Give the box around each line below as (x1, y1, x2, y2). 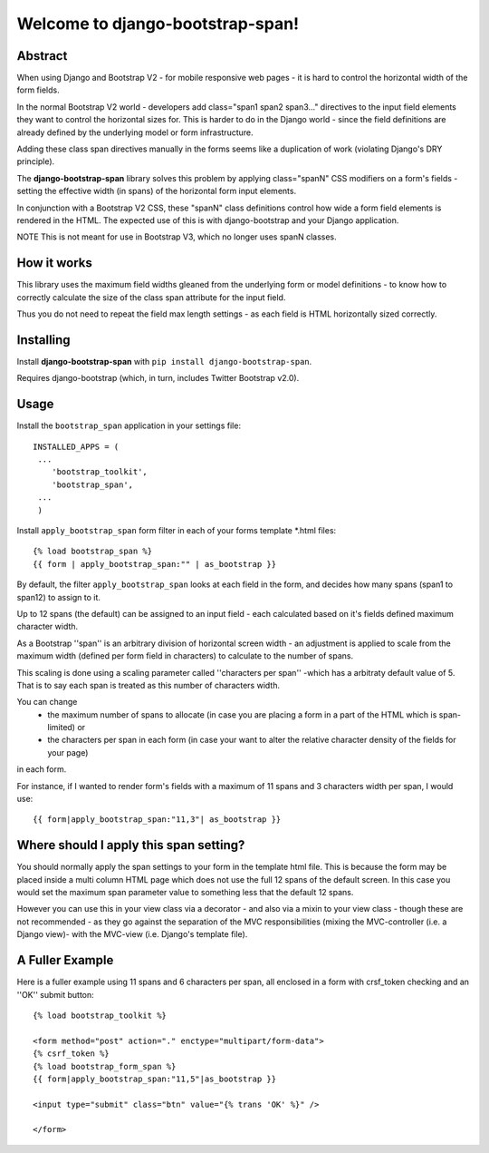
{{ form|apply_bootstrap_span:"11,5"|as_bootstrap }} (33, 1073, 276, 1084)
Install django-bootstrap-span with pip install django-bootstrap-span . (16, 356, 312, 366)
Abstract (16, 48, 68, 64)
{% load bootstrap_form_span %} (33, 1061, 177, 1071)
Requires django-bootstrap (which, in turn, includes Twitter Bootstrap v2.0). (16, 373, 300, 384)
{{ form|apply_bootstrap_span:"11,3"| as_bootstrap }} (33, 815, 282, 825)
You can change (16, 697, 78, 708)
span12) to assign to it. (16, 591, 101, 602)
